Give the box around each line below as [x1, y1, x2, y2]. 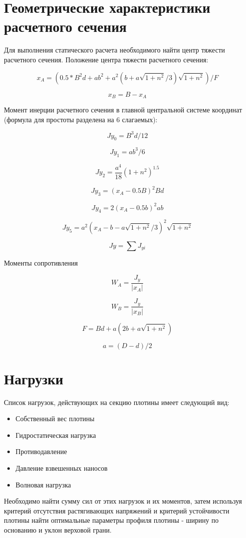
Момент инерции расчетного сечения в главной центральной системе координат [4, 104, 242, 114]
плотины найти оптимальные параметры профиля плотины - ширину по [4, 515, 219, 525]
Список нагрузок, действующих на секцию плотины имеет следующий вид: [4, 397, 230, 407]
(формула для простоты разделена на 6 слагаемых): [4, 114, 158, 124]
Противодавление [15, 446, 67, 457]
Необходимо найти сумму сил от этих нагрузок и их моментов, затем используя [4, 496, 242, 506]
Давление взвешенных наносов [15, 463, 108, 473]
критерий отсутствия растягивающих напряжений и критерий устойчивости [4, 505, 229, 515]
